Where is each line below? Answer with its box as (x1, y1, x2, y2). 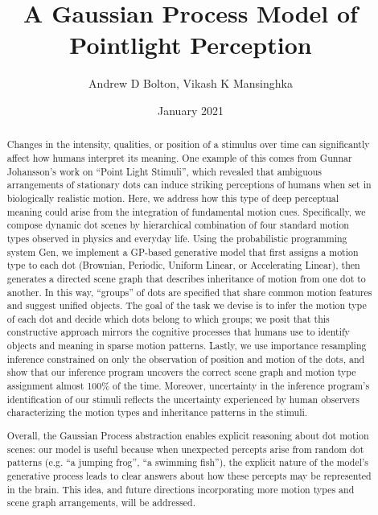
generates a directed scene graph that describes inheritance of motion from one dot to (6, 271, 366, 285)
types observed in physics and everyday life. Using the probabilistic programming (6, 231, 347, 245)
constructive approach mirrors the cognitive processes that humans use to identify (6, 325, 350, 339)
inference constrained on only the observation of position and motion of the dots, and (6, 352, 365, 365)
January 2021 (158, 101, 224, 118)
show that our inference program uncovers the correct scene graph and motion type (6, 365, 356, 379)
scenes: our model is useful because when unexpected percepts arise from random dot (6, 442, 364, 455)
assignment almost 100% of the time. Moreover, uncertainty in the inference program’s (6, 379, 370, 393)
